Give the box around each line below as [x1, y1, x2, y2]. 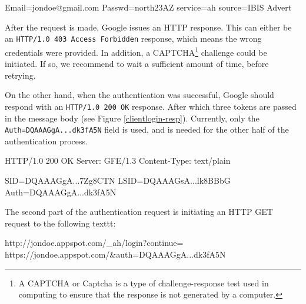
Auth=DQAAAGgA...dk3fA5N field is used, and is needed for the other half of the [5, 123, 289, 136]
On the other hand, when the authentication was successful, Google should [5, 89, 274, 101]
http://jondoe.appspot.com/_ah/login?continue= [5, 237, 184, 249]
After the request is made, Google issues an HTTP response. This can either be [5, 21, 292, 33]
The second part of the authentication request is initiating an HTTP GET [5, 205, 273, 218]
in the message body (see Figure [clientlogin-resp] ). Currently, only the [5, 112, 260, 124]
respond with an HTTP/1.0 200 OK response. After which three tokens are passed [5, 100, 297, 112]
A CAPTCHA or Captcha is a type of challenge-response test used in [18, 276, 269, 289]
